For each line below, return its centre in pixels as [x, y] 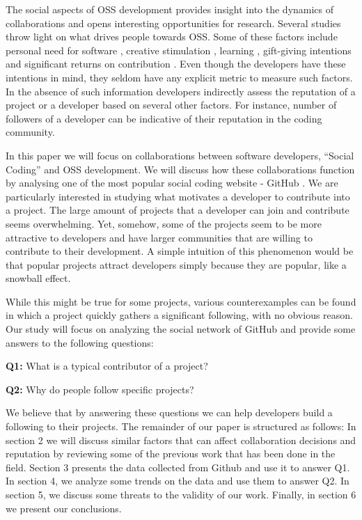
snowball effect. [38, 278]
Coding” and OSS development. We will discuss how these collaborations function [180, 169]
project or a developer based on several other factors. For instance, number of [171, 105]
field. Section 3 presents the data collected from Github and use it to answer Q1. [178, 467]
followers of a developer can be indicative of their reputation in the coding [164, 118]
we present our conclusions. [64, 508]
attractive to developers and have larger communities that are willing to [159, 237]
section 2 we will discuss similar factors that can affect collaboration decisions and [181, 440]
